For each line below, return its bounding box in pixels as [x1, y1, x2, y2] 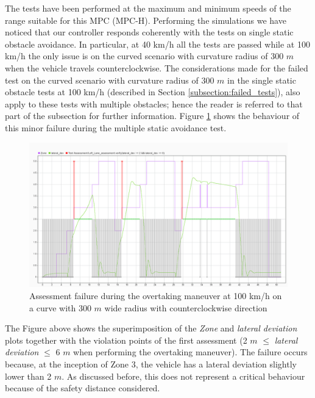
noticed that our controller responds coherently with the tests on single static [5, 26, 294, 38]
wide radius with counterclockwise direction [104, 301, 267, 314]
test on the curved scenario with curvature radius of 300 [5, 73, 214, 86]
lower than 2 [5, 369, 52, 382]
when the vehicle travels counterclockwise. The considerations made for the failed [5, 61, 308, 74]
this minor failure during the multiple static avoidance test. [5, 121, 227, 134]
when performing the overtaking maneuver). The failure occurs [73, 346, 308, 358]
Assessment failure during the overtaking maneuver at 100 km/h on [29, 289, 282, 302]
